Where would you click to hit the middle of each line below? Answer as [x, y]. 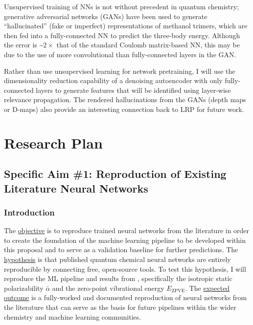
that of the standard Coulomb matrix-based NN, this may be [148, 45]
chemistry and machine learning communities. [73, 316]
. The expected [207, 288]
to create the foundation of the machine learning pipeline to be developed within [125, 240]
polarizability [24, 288]
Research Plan [53, 142]
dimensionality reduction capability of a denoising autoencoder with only [113, 80]
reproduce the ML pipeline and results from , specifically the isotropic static [118, 278]
